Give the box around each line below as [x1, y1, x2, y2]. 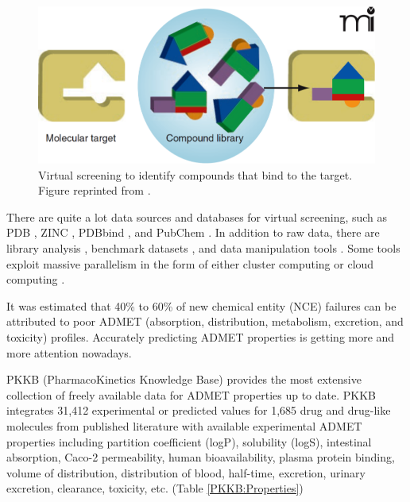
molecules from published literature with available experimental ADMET [6, 418, 362, 434]
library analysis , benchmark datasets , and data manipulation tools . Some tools [6, 240, 400, 257]
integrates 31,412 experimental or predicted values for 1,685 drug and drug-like [6, 402, 391, 419]
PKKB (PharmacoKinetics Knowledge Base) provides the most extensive [6, 371, 362, 388]
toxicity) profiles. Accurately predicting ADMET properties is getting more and [6, 329, 395, 346]
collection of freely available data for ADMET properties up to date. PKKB [6, 386, 376, 403]
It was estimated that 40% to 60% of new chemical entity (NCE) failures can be [6, 297, 396, 314]
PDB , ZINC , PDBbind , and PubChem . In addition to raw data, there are [6, 224, 380, 241]
